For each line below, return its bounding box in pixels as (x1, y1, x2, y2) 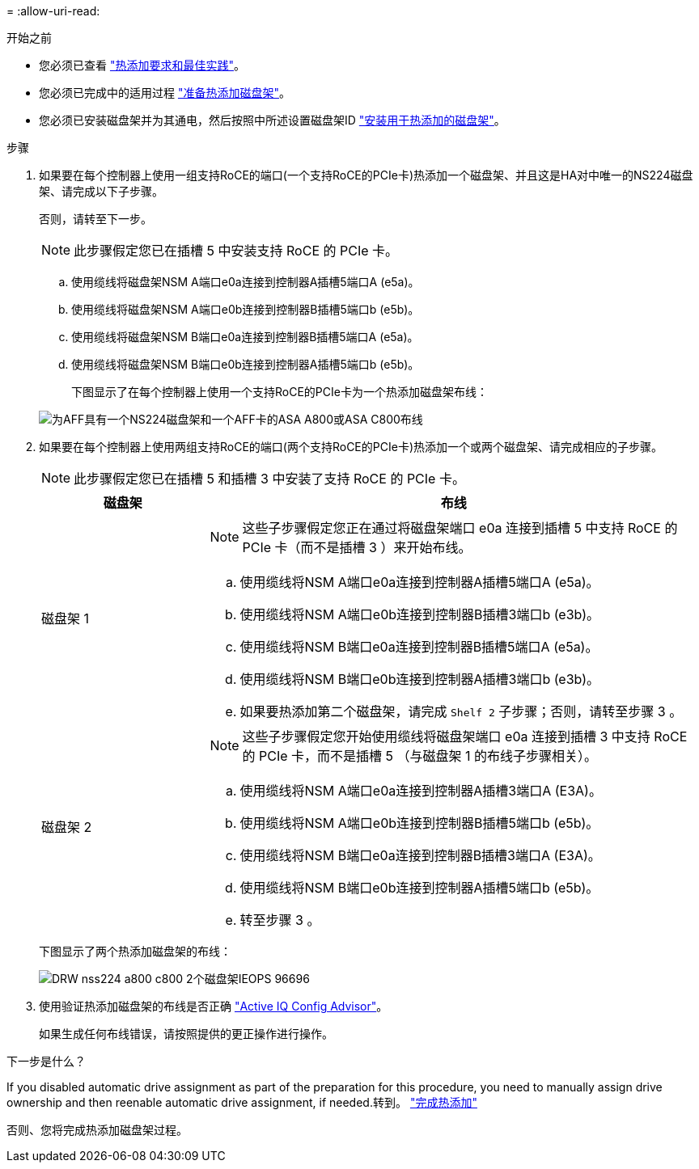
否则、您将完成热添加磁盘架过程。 (6, 1123, 188, 1137)
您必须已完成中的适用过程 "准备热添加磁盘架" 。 (39, 86, 290, 99)
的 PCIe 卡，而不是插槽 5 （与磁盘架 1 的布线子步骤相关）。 (242, 748, 598, 764)
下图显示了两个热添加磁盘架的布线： (39, 944, 231, 958)
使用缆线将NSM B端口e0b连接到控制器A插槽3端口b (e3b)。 (239, 671, 600, 687)
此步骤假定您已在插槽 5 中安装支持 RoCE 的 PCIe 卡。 (74, 243, 399, 259)
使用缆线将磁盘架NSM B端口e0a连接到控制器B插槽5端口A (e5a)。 (71, 330, 419, 344)
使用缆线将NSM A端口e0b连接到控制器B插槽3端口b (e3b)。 (239, 606, 600, 622)
